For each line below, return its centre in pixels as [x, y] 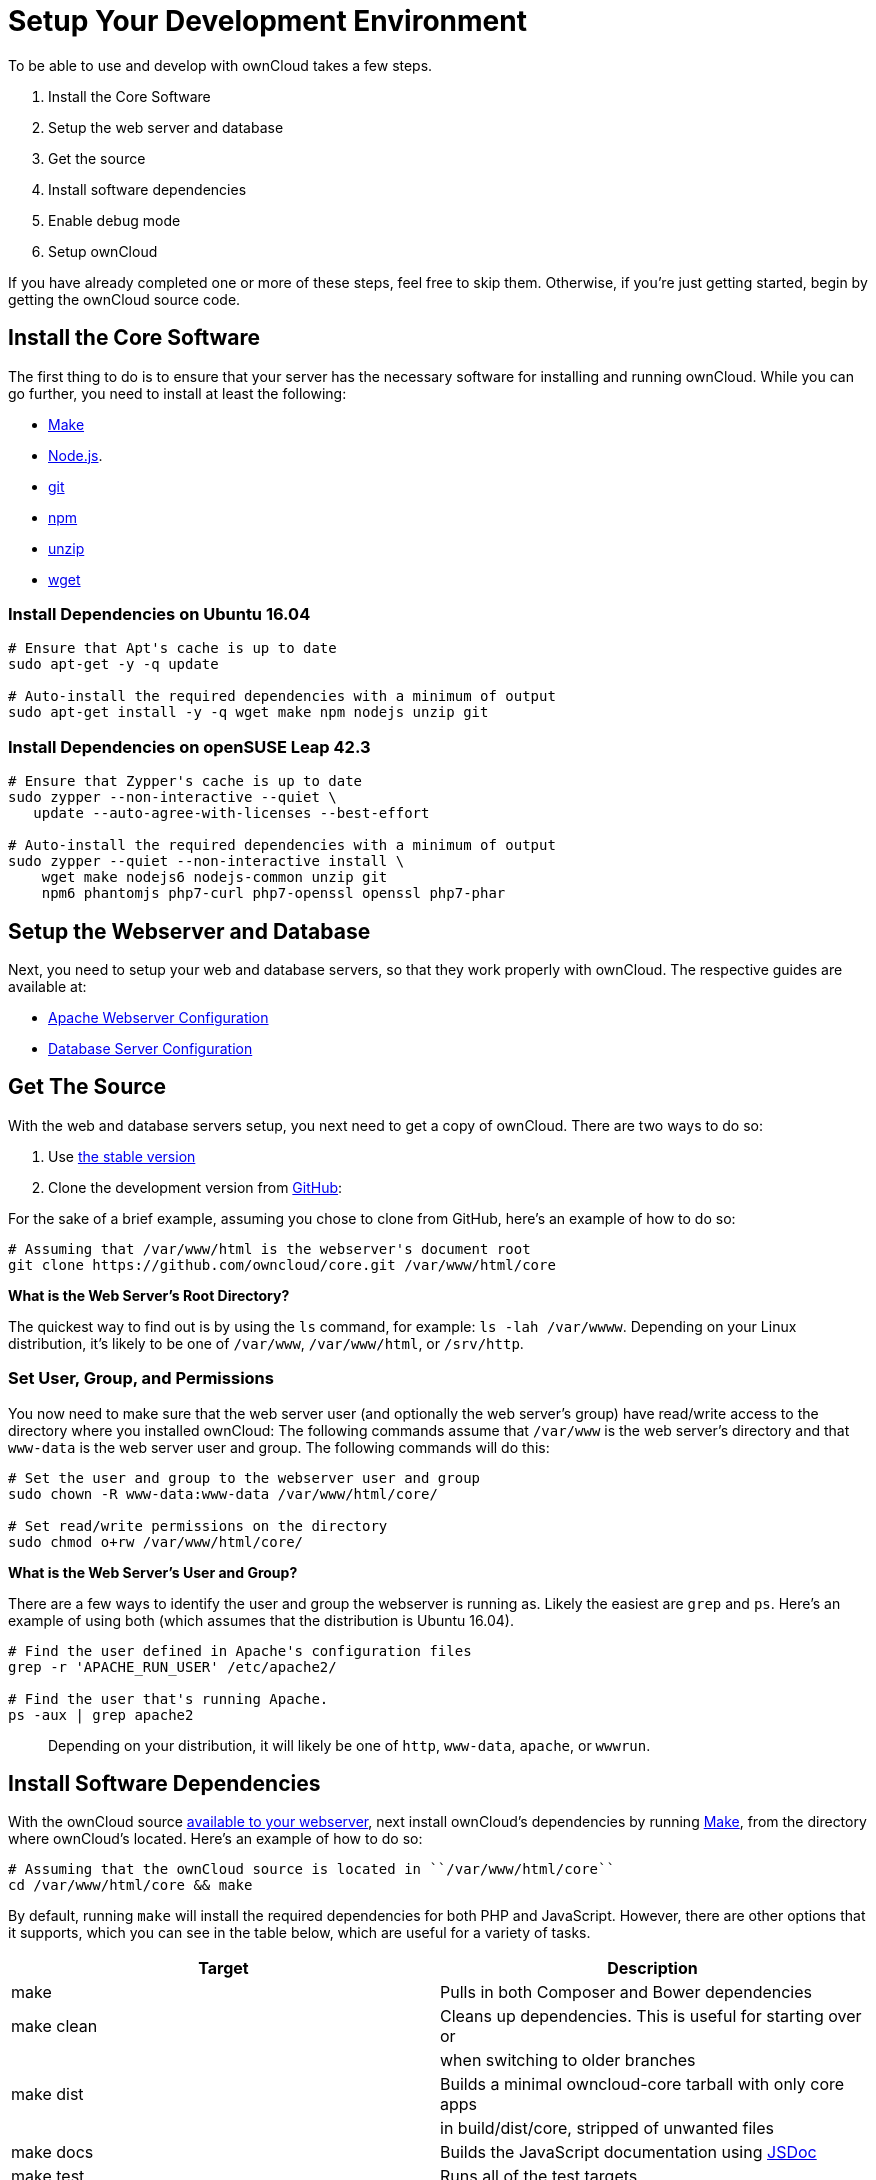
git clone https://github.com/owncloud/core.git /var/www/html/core [282, 1264]
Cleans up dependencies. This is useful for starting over [651, 2016]
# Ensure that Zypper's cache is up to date [185, 781]
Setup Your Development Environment [267, 21]
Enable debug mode [114, 220]
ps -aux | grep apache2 [101, 1714]
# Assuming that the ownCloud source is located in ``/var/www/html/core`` [311, 1869]
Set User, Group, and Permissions [141, 1378]
